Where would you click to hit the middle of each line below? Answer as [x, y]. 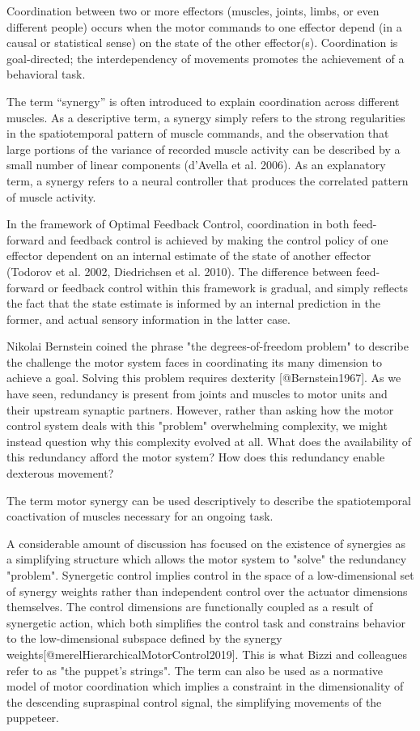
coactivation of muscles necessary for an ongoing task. [140, 516]
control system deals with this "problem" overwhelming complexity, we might [197, 425]
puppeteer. [33, 718]
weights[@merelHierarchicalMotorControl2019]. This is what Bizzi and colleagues [207, 654]
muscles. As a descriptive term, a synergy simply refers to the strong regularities [206, 117]
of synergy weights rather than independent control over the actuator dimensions [207, 591]
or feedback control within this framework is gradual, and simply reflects [228, 287]
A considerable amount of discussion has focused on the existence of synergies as [206, 543]
